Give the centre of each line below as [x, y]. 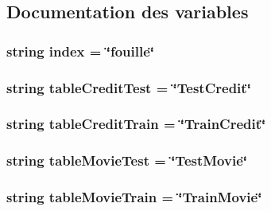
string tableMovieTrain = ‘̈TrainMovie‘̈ [134, 197]
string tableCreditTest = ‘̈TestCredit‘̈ [129, 87]
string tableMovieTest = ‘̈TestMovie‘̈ [127, 160]
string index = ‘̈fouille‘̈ [80, 51]
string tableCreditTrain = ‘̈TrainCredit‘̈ [136, 124]
